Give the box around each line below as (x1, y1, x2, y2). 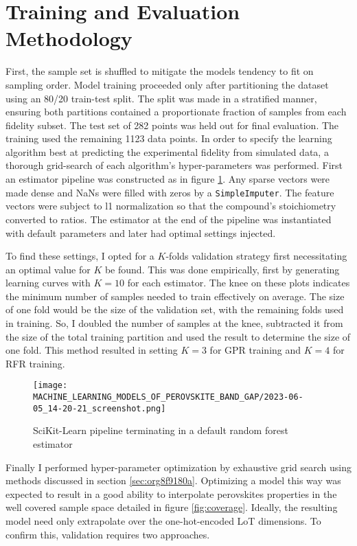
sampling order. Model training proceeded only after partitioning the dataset (5, 77, 329, 91)
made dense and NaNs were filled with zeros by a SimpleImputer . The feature (5, 185, 334, 199)
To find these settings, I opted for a (5, 249, 154, 263)
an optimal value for (5, 262, 91, 276)
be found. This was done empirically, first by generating (104, 262, 340, 276)
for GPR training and (209, 343, 301, 357)
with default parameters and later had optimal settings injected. (5, 225, 276, 240)
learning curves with (5, 275, 91, 290)
